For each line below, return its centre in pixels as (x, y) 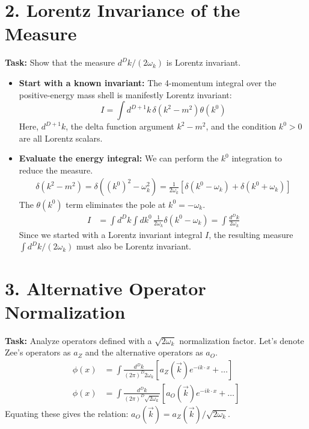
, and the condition (241, 126)
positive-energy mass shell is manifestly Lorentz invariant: (125, 94)
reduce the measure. (56, 170)
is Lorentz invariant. (203, 62)
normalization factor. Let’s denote (242, 340)
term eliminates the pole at (116, 204)
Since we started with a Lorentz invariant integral (111, 234)
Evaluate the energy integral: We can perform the (119, 158)
